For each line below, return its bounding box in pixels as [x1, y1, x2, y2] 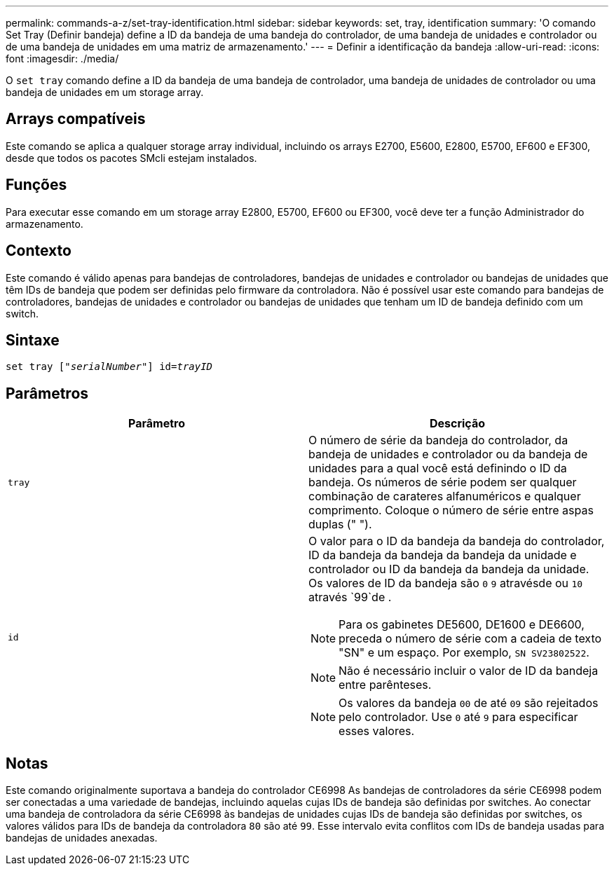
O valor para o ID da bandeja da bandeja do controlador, [308, 534, 605, 549]
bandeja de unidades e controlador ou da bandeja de [308, 447, 588, 462]
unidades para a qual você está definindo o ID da [308, 461, 567, 476]
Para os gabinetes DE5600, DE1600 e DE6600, [339, 617, 585, 632]
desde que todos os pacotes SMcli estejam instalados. [6, 151, 257, 164]
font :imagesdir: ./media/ [6, 53, 119, 64]
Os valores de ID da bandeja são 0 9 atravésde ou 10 [308, 576, 583, 591]
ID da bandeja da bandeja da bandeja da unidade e [308, 548, 577, 563]
